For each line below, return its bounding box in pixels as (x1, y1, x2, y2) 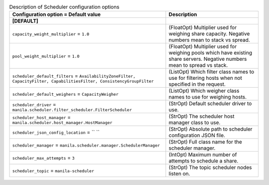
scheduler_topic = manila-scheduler (12, 167, 94, 174)
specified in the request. (168, 81, 226, 88)
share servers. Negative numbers (168, 55, 247, 62)
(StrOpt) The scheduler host (168, 113, 235, 120)
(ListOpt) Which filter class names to (168, 68, 254, 75)
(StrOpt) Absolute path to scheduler (168, 126, 253, 133)
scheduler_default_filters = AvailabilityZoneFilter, (12, 72, 136, 79)
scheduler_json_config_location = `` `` (12, 129, 100, 136)
